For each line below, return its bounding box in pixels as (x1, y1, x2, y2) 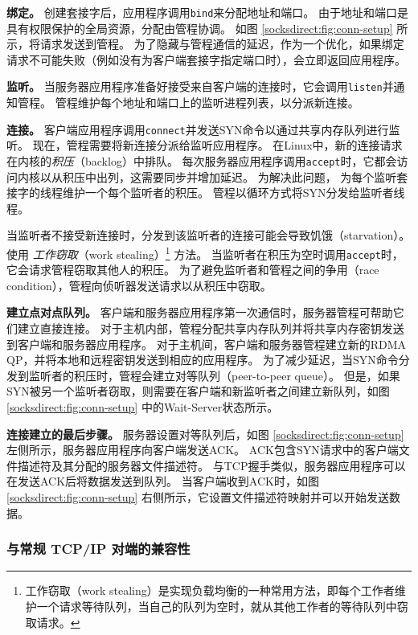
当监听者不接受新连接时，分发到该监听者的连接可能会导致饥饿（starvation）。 (6, 227, 411, 244)
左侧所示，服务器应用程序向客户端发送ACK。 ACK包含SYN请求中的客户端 (6, 441, 399, 458)
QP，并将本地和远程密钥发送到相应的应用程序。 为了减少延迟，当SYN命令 (6, 351, 399, 368)
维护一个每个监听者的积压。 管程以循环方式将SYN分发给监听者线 (62, 184, 405, 201)
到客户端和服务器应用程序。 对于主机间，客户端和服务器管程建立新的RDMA (6, 335, 406, 352)
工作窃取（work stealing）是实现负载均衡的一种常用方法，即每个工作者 (25, 582, 395, 599)
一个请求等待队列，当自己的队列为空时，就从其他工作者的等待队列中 (36, 598, 397, 614)
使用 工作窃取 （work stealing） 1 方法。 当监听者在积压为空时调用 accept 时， (6, 243, 404, 262)
